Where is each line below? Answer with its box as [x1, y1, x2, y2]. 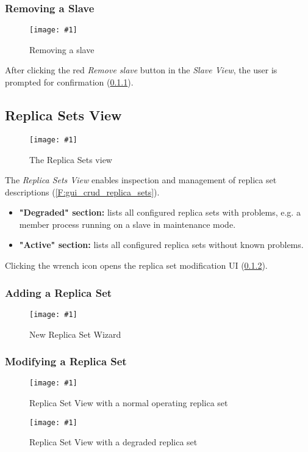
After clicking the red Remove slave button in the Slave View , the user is [5, 64, 278, 76]
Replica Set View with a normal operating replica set [29, 396, 228, 409]
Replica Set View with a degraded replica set [29, 436, 198, 448]
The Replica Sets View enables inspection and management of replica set [5, 173, 277, 186]
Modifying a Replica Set [5, 354, 127, 369]
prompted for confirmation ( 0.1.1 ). [5, 76, 134, 89]
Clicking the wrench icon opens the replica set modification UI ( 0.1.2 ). [5, 259, 268, 272]
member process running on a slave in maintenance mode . [19, 217, 236, 230]
